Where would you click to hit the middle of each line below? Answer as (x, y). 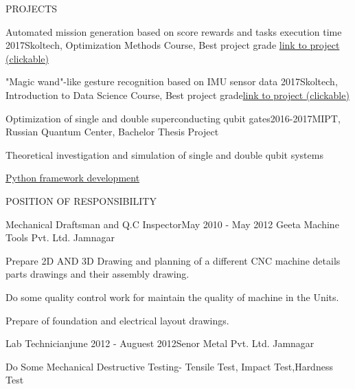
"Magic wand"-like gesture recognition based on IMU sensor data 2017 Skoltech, (172, 81)
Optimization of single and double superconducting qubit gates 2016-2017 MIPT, (173, 118)
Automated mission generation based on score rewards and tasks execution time (174, 31)
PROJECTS (32, 8)
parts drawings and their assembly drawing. (98, 274)
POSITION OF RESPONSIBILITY (81, 200)
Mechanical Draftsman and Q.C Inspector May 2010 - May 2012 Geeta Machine (172, 224)
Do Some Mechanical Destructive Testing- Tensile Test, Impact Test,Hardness (169, 366)
